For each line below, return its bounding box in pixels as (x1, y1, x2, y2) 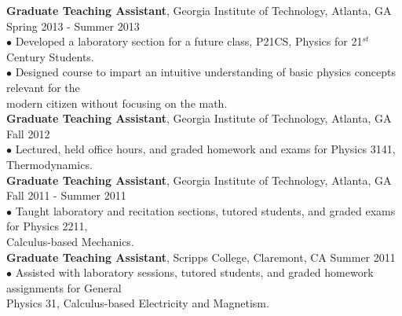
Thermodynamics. (6, 156, 93, 172)
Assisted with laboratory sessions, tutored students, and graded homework (15, 264, 374, 281)
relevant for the (6, 79, 80, 95)
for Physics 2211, (6, 218, 88, 234)
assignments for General (6, 279, 122, 296)
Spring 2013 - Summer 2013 (6, 17, 140, 34)
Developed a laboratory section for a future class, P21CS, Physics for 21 (15, 33, 363, 50)
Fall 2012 (6, 125, 50, 141)
